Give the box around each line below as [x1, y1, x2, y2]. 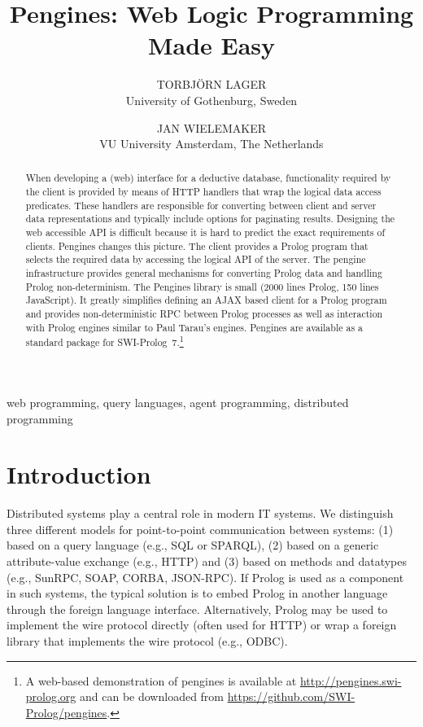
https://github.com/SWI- [227, 688, 355, 705]
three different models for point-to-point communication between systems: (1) [7, 520, 394, 537]
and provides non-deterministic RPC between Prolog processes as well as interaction [25, 307, 383, 321]
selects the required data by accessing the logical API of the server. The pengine [25, 252, 366, 266]
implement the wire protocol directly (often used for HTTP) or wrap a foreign [7, 616, 397, 633]
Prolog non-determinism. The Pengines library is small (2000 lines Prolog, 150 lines [25, 279, 379, 293]
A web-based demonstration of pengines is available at [25, 672, 297, 689]
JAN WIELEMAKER [156, 119, 267, 136]
